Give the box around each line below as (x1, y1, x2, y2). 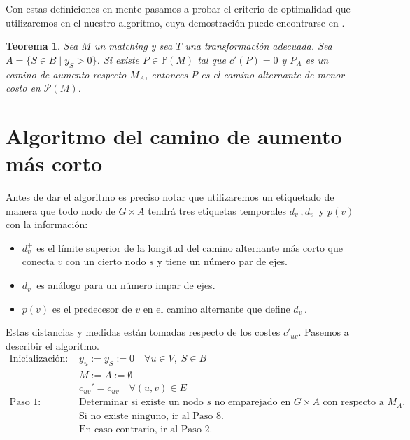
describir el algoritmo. (6, 338, 99, 353)
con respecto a (323, 397, 384, 408)
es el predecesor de (52, 301, 132, 315)
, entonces (145, 66, 188, 81)
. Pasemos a (298, 325, 349, 339)
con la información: (6, 217, 88, 232)
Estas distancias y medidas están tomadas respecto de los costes (6, 325, 281, 339)
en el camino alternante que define (143, 301, 290, 315)
